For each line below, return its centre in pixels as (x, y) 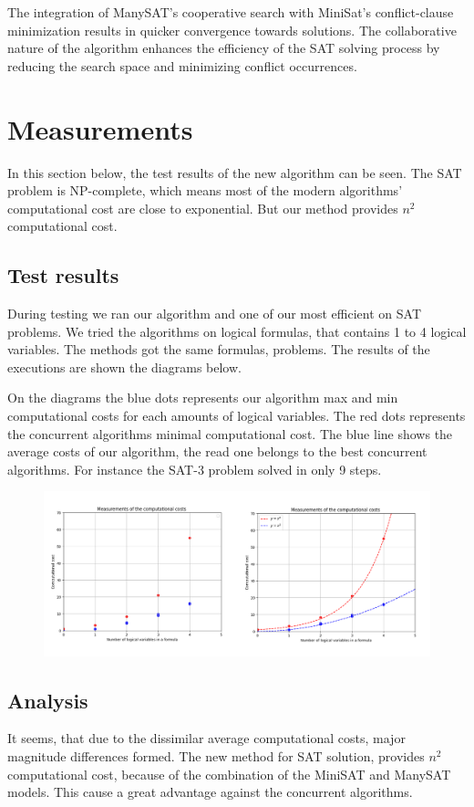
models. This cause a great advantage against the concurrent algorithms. (210, 792)
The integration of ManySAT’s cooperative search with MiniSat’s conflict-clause (231, 12)
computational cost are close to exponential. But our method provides (203, 208)
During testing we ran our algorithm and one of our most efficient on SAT (214, 314)
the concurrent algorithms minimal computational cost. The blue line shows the (230, 433)
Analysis (48, 700)
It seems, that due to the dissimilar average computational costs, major (206, 738)
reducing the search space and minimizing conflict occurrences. (182, 65)
